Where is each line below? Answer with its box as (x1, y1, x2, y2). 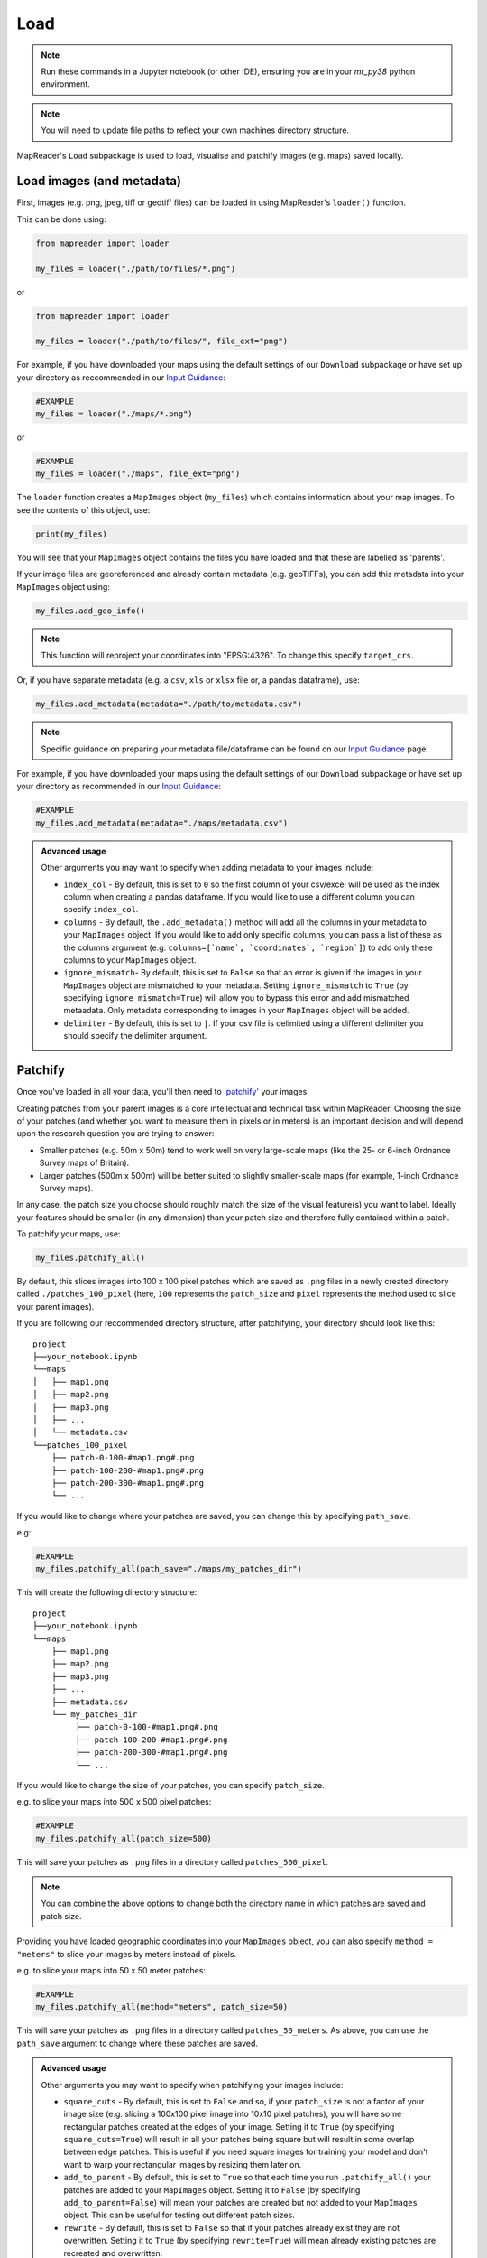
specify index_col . (63, 904, 139, 915)
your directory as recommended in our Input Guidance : (16, 781, 221, 792)
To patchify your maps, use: (16, 1228, 121, 1239)
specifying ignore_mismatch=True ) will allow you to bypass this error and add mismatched (63, 993, 409, 1003)
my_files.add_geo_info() (35, 605, 146, 616)
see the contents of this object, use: (16, 504, 151, 515)
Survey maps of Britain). (39, 1157, 130, 1169)
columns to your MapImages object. (63, 954, 198, 966)
